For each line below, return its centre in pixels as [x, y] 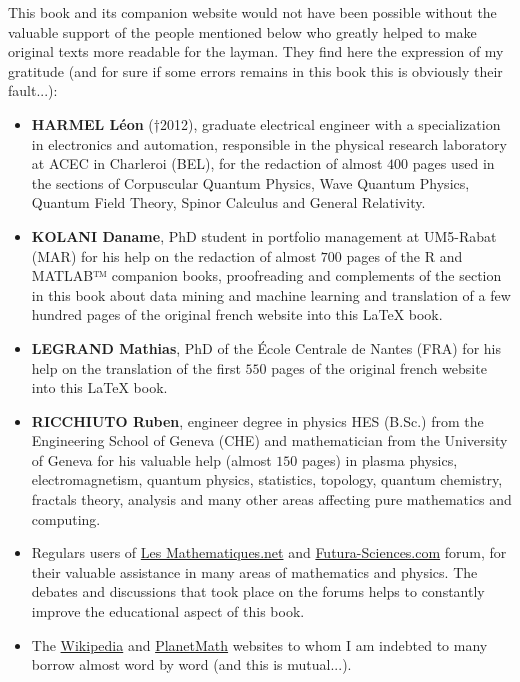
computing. [66, 518]
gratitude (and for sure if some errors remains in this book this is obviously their [255, 70]
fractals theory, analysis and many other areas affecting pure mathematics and [271, 499]
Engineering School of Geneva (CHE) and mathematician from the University [269, 440]
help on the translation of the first [136, 367]
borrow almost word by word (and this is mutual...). [191, 664]
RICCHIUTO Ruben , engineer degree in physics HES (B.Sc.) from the [257, 420]
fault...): [33, 90]
